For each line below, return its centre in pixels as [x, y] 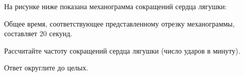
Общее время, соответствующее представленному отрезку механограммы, [119, 23]
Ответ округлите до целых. [46, 68]
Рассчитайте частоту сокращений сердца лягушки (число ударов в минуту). [122, 50]
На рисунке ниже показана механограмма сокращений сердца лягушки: [116, 6]
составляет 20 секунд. [38, 33]
